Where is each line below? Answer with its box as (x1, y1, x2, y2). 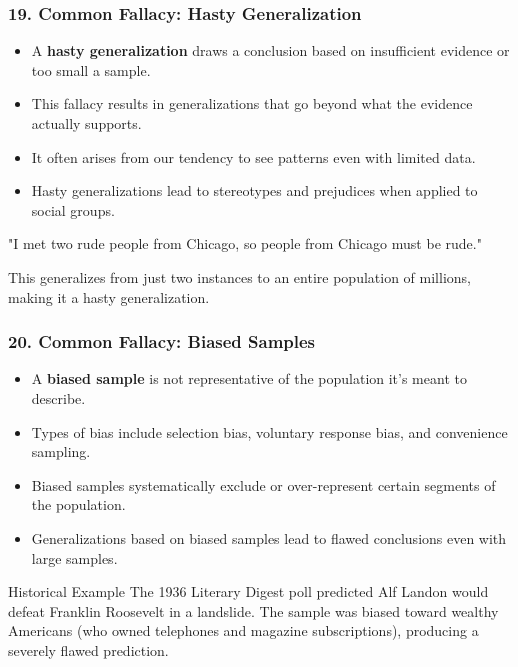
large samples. (31, 547, 118, 568)
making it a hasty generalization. (8, 286, 210, 307)
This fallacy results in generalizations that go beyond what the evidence (31, 93, 473, 114)
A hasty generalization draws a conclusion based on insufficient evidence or (31, 40, 510, 61)
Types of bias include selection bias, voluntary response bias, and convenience (31, 421, 508, 442)
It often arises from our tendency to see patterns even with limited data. (31, 146, 476, 167)
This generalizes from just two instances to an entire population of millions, (8, 266, 471, 287)
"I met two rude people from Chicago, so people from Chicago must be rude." (8, 233, 482, 254)
